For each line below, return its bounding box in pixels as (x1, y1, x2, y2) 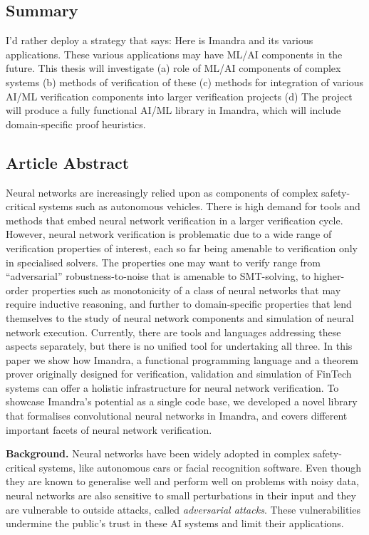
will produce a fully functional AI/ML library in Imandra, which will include (6, 103, 341, 118)
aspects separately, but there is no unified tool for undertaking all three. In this (6, 338, 353, 353)
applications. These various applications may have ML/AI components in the (6, 46, 343, 61)
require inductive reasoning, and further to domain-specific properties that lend (6, 296, 352, 311)
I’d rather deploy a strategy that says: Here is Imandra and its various (6, 33, 313, 48)
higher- (313, 269, 345, 284)
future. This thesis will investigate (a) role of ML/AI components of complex (6, 61, 341, 76)
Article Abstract (6, 151, 130, 173)
